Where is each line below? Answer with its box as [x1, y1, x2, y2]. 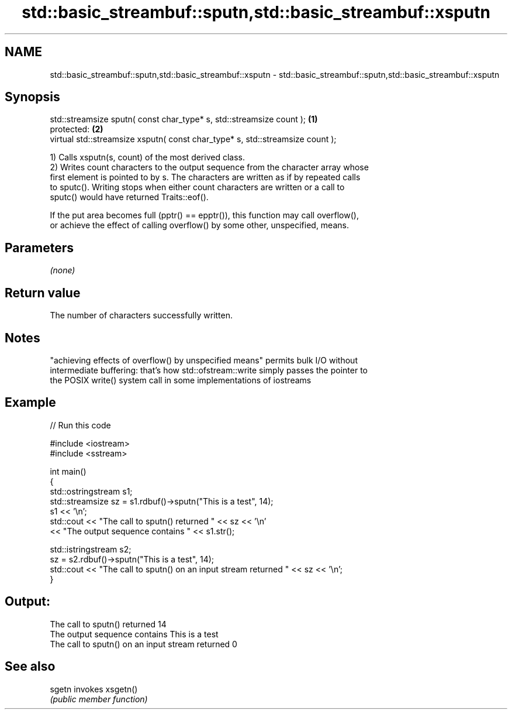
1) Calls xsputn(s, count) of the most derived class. [50, 152, 245, 163]
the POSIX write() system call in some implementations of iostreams [50, 375, 312, 385]
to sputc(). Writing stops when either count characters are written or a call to [50, 182, 345, 193]
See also [5, 659, 56, 674]
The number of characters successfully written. [50, 310, 233, 321]
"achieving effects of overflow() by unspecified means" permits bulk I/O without [50, 355, 358, 365]
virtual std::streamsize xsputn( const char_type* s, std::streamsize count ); [50, 134, 337, 145]
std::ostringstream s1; [50, 486, 133, 496]
